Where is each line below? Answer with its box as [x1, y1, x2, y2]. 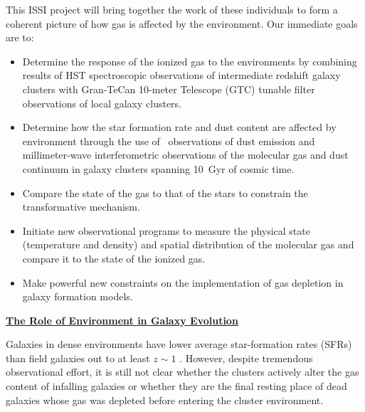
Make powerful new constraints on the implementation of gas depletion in [22, 275, 344, 290]
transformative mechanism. [22, 199, 140, 214]
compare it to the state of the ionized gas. [22, 250, 206, 265]
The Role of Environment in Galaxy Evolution [6, 312, 238, 327]
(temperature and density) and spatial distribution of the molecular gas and [22, 237, 354, 252]
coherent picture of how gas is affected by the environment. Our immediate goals [6, 16, 358, 31]
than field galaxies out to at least [6, 350, 150, 365]
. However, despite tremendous [179, 350, 313, 365]
